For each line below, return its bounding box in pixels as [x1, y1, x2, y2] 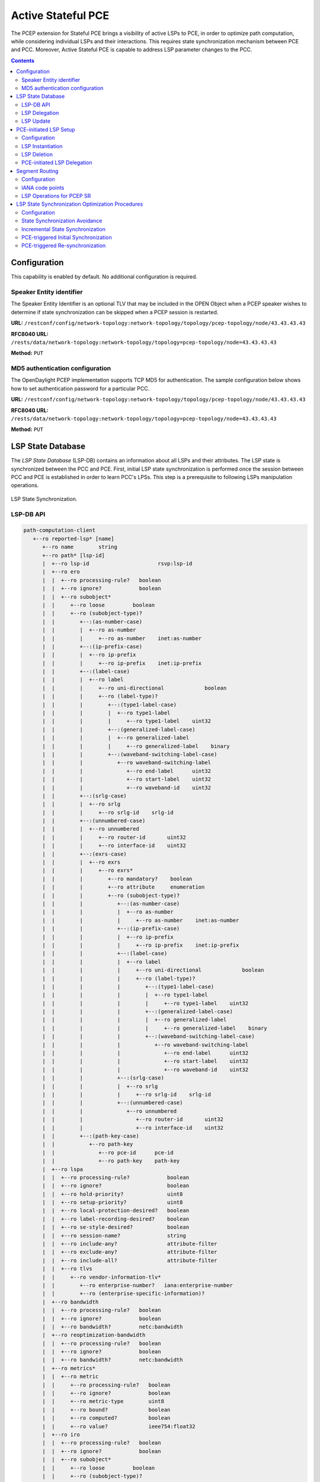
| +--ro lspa [42, 1165, 83, 1173]
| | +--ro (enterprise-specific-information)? [42, 1290, 205, 1297]
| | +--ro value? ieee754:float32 [42, 1423, 196, 1430]
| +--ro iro [42, 1432, 80, 1438]
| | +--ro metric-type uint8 [42, 1398, 164, 1405]
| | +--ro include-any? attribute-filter [42, 1241, 217, 1247]
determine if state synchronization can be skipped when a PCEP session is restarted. [11, 308, 219, 315]
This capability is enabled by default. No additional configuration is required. [11, 273, 198, 280]
